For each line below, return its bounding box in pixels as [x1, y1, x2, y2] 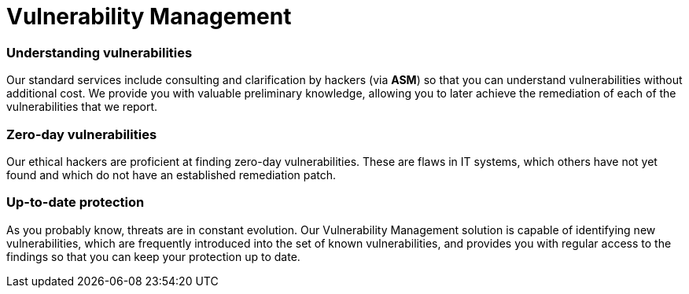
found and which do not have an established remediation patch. [6, 167, 337, 182]
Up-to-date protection [6, 194, 145, 211]
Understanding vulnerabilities [6, 44, 193, 61]
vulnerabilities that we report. [6, 100, 158, 114]
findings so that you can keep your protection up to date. [6, 249, 300, 263]
